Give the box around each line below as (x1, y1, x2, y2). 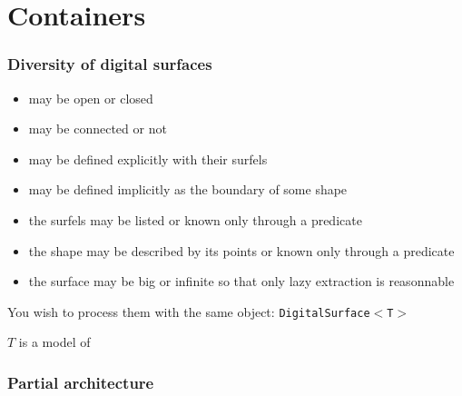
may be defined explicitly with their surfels (28, 149, 268, 168)
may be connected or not (28, 119, 167, 138)
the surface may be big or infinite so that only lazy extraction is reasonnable (28, 272, 455, 291)
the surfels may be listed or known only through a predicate (28, 210, 362, 229)
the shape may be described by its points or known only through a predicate (28, 241, 455, 260)
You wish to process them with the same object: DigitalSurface (7, 302, 370, 321)
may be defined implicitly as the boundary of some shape (28, 180, 348, 199)
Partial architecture (7, 371, 154, 393)
